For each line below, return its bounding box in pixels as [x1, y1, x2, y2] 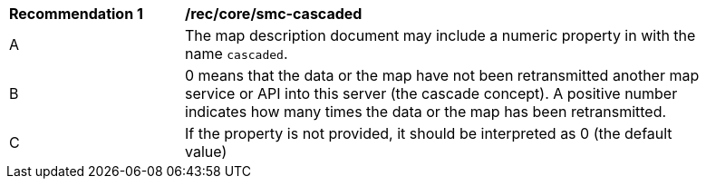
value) [185, 142, 227, 161]
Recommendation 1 [9, 5, 143, 23]
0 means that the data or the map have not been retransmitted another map [185, 66, 700, 84]
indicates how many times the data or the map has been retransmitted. [185, 103, 667, 121]
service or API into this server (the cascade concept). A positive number [185, 84, 678, 103]
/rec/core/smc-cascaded [185, 5, 363, 23]
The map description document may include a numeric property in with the [185, 26, 696, 44]
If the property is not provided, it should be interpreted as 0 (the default [185, 124, 672, 142]
